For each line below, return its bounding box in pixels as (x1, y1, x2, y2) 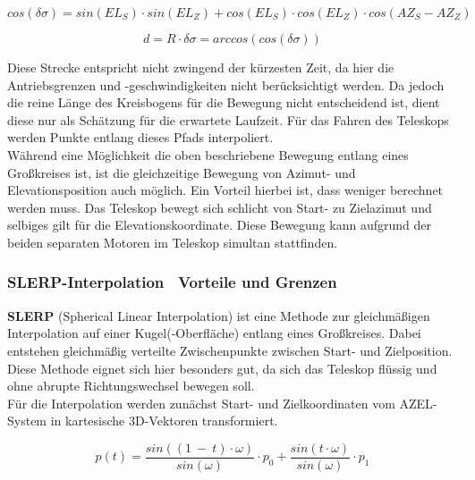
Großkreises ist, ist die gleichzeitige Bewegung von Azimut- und (7, 163, 356, 181)
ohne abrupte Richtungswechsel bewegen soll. (7, 376, 255, 395)
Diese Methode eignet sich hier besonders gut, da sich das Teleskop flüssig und (7, 358, 437, 377)
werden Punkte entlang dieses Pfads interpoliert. (7, 128, 274, 147)
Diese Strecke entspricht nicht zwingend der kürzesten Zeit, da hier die (7, 58, 394, 76)
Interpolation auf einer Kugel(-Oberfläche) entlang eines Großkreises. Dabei (7, 324, 421, 342)
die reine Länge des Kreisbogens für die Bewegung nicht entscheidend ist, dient (7, 93, 440, 112)
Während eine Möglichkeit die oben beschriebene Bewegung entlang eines (7, 145, 409, 164)
